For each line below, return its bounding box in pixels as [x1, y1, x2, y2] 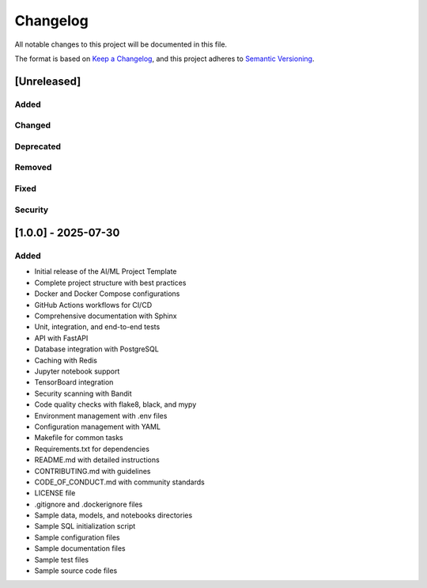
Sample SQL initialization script [34, 522, 136, 531]
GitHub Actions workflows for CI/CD [34, 300, 153, 309]
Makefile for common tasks [34, 433, 123, 442]
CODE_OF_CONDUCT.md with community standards [34, 477, 205, 487]
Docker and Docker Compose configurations [34, 289, 180, 298]
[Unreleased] [14, 74, 81, 88]
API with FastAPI [34, 333, 89, 343]
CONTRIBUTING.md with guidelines [34, 466, 151, 476]
